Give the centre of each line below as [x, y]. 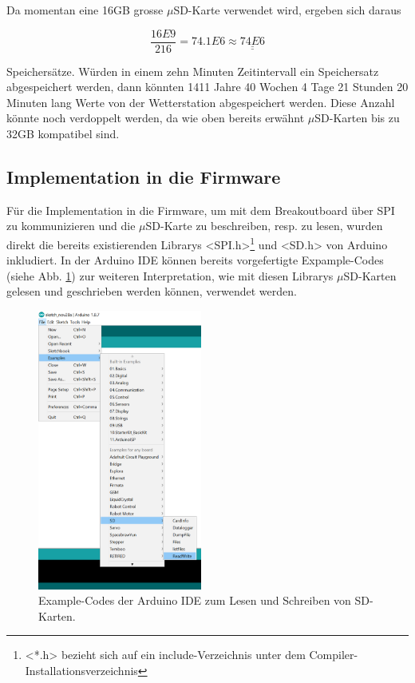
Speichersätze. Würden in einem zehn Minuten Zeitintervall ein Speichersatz [193, 71]
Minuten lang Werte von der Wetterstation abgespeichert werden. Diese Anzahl [201, 102]
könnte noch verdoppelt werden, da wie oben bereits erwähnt [156, 118]
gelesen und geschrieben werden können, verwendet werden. [152, 291]
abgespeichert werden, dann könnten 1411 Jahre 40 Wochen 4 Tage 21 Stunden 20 [207, 87]
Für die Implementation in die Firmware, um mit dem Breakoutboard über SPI [201, 210]
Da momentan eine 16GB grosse [85, 10]
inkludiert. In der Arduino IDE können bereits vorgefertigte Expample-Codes [195, 260]
